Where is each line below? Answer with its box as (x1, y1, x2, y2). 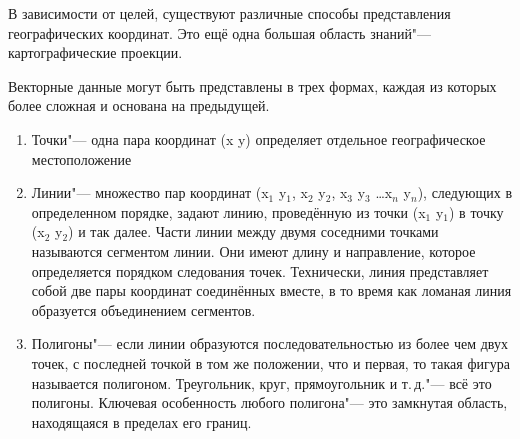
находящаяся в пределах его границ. (31, 411, 252, 432)
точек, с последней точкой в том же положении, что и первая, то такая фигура (31, 352, 510, 373)
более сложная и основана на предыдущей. (8, 95, 270, 116)
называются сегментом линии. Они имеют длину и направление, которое (31, 240, 476, 261)
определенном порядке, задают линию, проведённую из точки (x (31, 201, 426, 222)
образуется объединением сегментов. (31, 299, 256, 320)
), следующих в (417, 182, 512, 203)
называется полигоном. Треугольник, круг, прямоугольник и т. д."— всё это (31, 372, 492, 393)
